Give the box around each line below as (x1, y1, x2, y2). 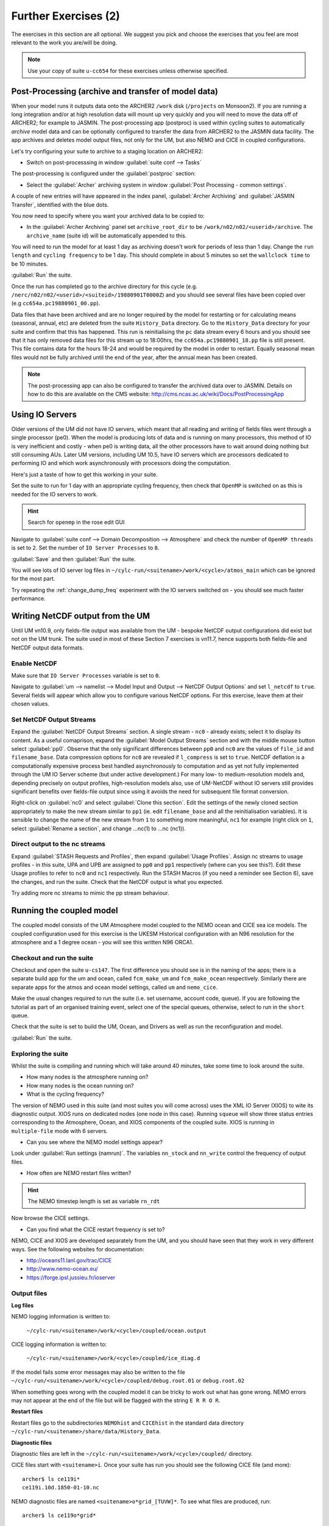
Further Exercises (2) (11, 9, 120, 23)
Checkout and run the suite (11, 953, 94, 962)
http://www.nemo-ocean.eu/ (26, 1265, 98, 1273)
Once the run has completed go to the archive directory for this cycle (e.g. (11, 283, 197, 290)
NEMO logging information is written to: (11, 1313, 111, 1320)
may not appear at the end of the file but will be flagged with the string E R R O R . (11, 1397, 221, 1404)
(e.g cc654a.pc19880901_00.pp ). (11, 300, 101, 307)
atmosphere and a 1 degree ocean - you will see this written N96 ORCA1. (11, 938, 194, 946)
